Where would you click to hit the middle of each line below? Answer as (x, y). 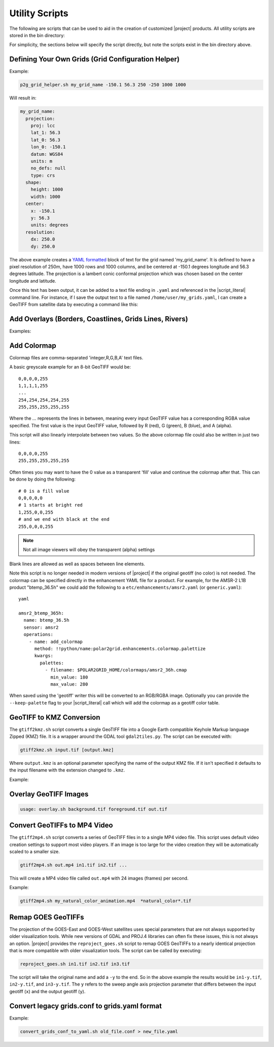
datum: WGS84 (47, 154)
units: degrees (49, 225)
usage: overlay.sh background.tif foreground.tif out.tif (94, 809)
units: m (42, 161)
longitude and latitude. (33, 281)
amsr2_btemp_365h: (41, 613)
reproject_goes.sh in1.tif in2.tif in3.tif (75, 964)
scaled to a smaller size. (35, 852)
